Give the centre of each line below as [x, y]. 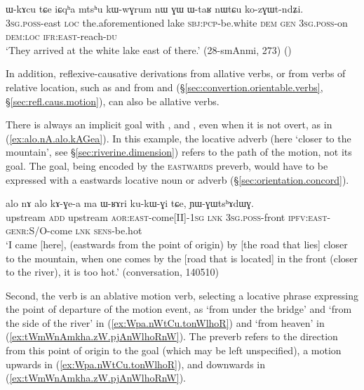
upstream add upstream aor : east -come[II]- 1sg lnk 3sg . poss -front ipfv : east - [168, 216]
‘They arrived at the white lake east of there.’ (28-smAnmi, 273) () [149, 49]
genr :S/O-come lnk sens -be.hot [74, 230]
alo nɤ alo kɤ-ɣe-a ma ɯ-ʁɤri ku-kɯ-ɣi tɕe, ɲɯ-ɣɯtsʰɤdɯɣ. [130, 203]
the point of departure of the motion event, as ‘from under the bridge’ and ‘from [179, 309]
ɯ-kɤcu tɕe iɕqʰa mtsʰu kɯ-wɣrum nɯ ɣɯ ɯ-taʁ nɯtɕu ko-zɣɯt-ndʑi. [155, 8]
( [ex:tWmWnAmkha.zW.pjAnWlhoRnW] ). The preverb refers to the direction [172, 336]
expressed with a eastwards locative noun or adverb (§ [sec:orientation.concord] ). [177, 179]
